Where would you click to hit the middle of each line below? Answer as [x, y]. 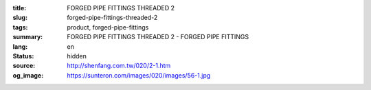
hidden [77, 56]
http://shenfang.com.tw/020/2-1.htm [119, 66]
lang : [20, 46]
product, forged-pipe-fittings [108, 27]
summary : [28, 37]
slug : [20, 18]
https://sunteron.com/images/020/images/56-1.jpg [139, 75]
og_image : [28, 75]
